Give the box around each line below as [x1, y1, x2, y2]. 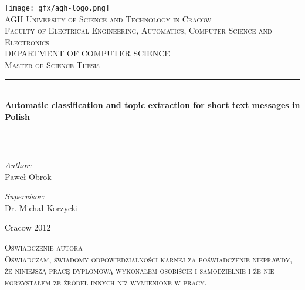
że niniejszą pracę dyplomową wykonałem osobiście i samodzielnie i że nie [5, 264, 274, 276]
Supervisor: [5, 190, 45, 202]
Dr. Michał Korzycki [5, 201, 79, 214]
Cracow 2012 [5, 221, 51, 234]
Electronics [5, 35, 49, 48]
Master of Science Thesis [5, 59, 100, 71]
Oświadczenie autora [5, 241, 83, 253]
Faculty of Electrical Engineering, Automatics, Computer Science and [5, 24, 272, 36]
